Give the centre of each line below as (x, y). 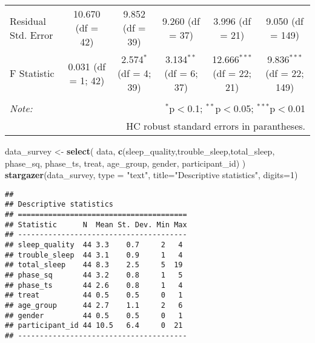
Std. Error (31, 35)
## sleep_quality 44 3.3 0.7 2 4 (94, 245)
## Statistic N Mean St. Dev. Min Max (96, 225)
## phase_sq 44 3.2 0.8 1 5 (94, 275)
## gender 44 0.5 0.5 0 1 (94, 315)
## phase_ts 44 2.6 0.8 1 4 (94, 285)
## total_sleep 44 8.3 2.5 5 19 (94, 265)
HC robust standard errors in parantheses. (216, 126)
